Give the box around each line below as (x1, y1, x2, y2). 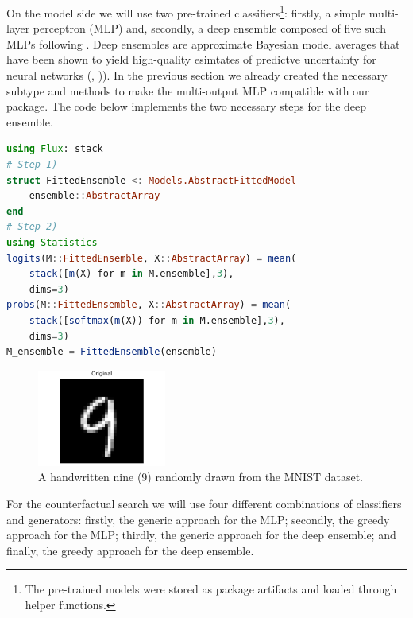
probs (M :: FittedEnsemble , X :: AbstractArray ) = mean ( (6, 299, 291, 311)
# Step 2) (6, 221, 58, 233)
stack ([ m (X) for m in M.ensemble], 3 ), (29, 268, 234, 280)
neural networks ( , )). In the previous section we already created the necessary (6, 67, 388, 84)
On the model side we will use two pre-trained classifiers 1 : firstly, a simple (6, 2, 366, 21)
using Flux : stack (6, 143, 103, 155)
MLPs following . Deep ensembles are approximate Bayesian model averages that (6, 35, 400, 52)
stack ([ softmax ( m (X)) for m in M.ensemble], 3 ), (29, 314, 285, 326)
